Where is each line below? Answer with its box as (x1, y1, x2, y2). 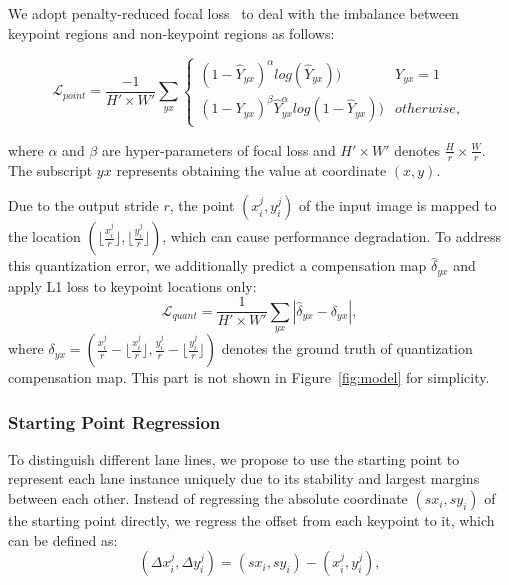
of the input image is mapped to (298, 195, 497, 216)
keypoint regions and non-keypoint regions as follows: (8, 22, 335, 43)
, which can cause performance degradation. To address (162, 226, 501, 247)
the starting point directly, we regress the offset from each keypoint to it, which (8, 510, 495, 531)
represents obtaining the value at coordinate (116, 159, 387, 180)
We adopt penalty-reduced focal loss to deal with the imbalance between (8, 3, 459, 23)
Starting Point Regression (8, 409, 221, 434)
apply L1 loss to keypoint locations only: (8, 275, 257, 296)
